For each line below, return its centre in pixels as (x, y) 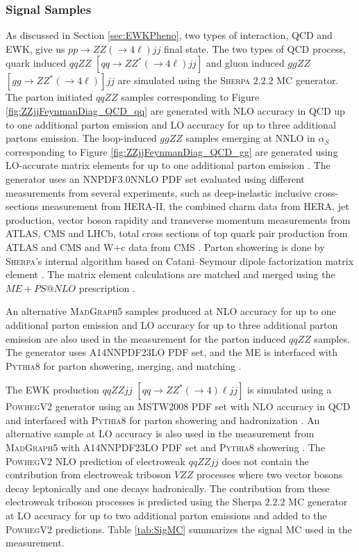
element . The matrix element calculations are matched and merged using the (170, 274)
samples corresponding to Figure (190, 97)
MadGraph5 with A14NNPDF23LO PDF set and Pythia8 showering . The (165, 447)
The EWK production (52, 390)
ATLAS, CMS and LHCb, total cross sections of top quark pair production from (177, 233)
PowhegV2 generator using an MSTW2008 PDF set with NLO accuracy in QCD (178, 406)
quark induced (36, 63)
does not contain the (265, 461)
